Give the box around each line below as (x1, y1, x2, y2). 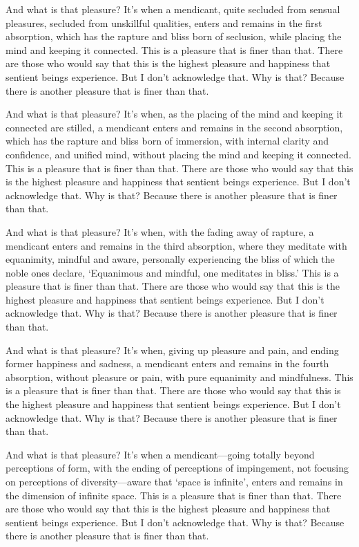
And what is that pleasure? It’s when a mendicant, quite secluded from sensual (6, 2, 340, 16)
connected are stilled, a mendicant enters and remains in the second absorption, (6, 120, 343, 134)
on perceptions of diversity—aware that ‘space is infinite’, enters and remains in (6, 474, 343, 488)
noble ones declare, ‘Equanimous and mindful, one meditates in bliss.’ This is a (6, 265, 339, 279)
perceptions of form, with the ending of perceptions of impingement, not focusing (6, 461, 349, 475)
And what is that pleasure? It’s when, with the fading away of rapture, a (6, 224, 314, 239)
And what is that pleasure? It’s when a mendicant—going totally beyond (6, 447, 315, 461)
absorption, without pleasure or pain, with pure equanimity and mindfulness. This (6, 369, 353, 384)
